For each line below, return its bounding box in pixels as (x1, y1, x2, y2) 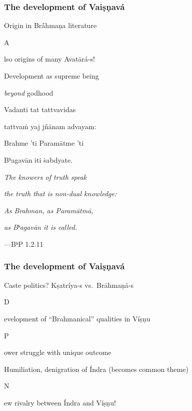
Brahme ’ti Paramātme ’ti (4, 138, 84, 148)
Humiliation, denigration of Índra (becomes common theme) (4, 363, 188, 374)
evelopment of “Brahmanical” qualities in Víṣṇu (4, 313, 150, 323)
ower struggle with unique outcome (4, 347, 111, 357)
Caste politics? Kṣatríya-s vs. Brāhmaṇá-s (4, 279, 133, 290)
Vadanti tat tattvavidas (4, 104, 76, 115)
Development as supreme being (4, 71, 99, 81)
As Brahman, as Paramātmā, (4, 205, 93, 215)
